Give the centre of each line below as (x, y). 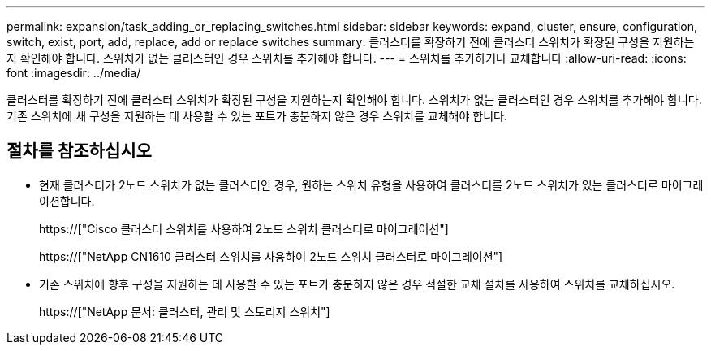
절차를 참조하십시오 (79, 151)
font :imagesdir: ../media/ (74, 73)
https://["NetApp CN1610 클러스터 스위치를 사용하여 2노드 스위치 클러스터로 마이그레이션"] (271, 256)
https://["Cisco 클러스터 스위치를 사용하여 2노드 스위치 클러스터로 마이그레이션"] (244, 228)
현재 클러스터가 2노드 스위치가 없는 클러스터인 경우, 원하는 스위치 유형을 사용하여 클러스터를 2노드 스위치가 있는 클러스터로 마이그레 (371, 184)
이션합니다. (67, 201)
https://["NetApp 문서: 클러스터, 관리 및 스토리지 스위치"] (185, 311)
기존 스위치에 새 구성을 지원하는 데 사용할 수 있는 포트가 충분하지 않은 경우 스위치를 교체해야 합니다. (257, 116)
